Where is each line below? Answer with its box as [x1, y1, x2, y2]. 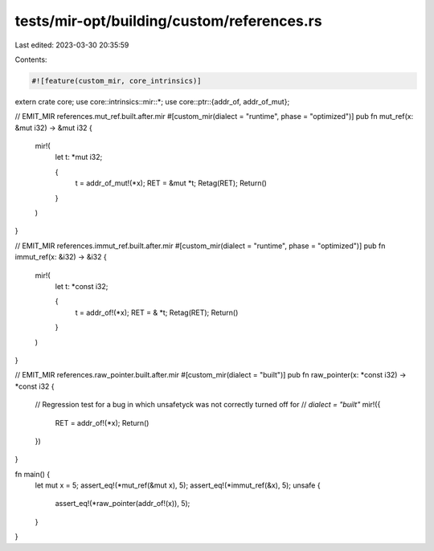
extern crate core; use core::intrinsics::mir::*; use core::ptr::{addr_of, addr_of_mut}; [14, 96, 290, 106]
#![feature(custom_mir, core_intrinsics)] [31, 76, 202, 85]
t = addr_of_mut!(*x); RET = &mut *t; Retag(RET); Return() [75, 178, 267, 188]
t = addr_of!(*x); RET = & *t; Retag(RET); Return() [75, 308, 239, 317]
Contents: [14, 55, 47, 64]
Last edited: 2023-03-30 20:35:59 [14, 40, 129, 50]
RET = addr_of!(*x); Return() [55, 418, 149, 427]
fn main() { [14, 469, 51, 479]
